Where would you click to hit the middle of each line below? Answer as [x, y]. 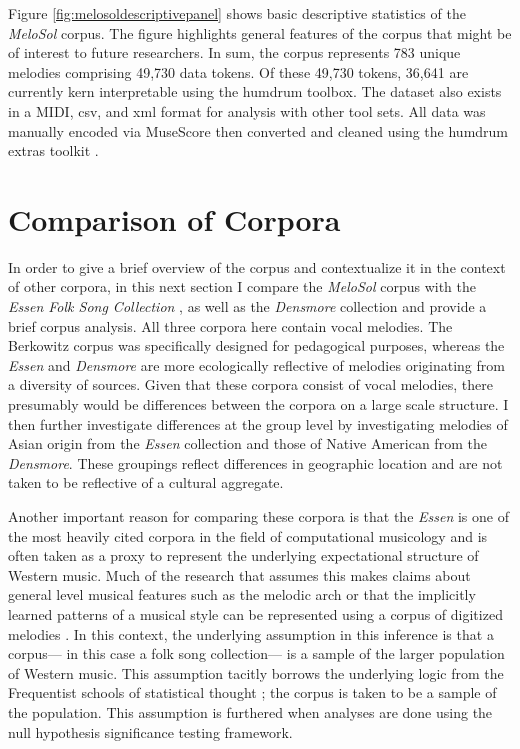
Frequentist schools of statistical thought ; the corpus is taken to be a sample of [252, 692]
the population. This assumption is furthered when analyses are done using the [250, 711]
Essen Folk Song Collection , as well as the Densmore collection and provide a [247, 306]
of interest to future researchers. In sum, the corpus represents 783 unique [234, 52]
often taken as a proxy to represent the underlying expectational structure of [243, 555]
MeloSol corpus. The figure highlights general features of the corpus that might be [260, 32]
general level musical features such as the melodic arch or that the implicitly [242, 594]
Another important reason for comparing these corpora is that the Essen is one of [258, 516]
